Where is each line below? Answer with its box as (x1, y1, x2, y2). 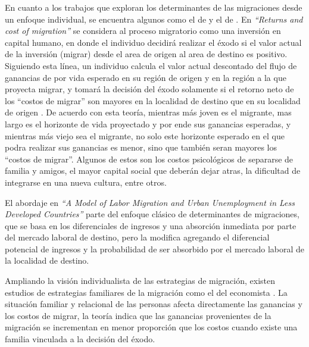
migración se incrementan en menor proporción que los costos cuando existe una (5, 321, 298, 333)
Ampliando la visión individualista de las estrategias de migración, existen (5, 274, 276, 287)
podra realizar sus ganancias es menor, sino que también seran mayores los (5, 141, 277, 154)
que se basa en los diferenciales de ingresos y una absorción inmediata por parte (5, 219, 296, 232)
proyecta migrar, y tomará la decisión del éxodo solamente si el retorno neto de (5, 83, 294, 95)
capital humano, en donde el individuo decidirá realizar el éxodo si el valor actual (5, 36, 302, 48)
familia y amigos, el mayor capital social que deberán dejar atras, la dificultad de (5, 164, 301, 177)
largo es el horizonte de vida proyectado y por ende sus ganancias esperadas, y (5, 117, 291, 130)
